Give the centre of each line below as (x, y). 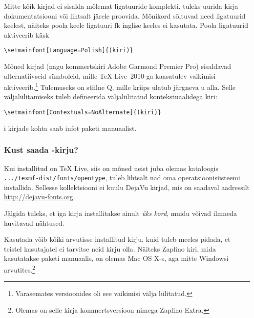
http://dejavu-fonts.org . (40, 197)
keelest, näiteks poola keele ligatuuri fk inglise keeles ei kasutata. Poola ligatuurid (126, 25)
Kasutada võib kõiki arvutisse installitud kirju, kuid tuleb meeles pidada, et (117, 239)
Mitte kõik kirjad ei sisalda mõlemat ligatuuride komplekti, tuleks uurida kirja (121, 6)
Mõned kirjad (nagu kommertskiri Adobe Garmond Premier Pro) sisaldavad (117, 66)
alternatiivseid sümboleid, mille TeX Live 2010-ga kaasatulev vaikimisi (110, 75)
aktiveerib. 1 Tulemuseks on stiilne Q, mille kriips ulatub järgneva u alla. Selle (120, 86)
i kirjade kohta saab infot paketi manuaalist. (70, 128)
